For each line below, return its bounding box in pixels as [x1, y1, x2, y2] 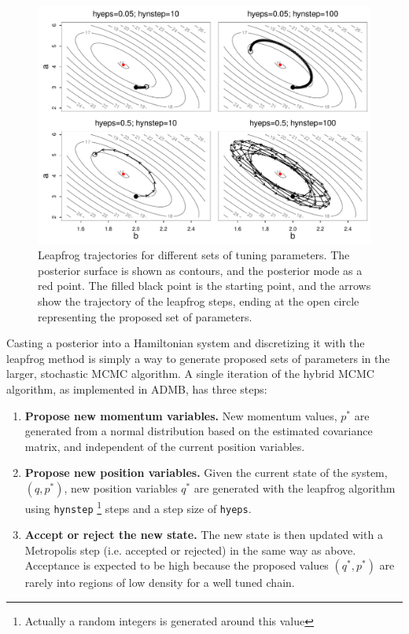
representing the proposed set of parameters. [38, 308, 252, 324]
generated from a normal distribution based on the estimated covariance [24, 423, 373, 439]
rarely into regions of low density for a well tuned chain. [24, 574, 295, 591]
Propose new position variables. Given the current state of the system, [24, 464, 388, 481]
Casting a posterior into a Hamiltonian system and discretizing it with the [6, 335, 365, 351]
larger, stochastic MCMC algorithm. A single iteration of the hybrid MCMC [6, 365, 374, 382]
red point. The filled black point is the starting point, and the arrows [38, 277, 371, 294]
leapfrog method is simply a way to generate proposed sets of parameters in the [6, 350, 390, 366]
